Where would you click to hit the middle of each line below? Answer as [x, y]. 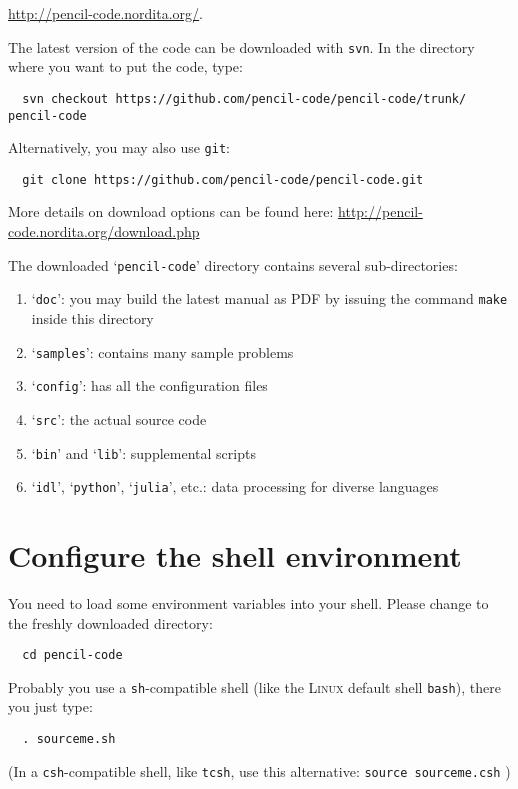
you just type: [50, 706]
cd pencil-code [72, 655]
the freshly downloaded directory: [110, 622]
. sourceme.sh [69, 739]
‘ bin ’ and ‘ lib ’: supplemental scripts [143, 452]
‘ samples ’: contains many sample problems [162, 351]
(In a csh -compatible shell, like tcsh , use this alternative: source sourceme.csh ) [259, 770]
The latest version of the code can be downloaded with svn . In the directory [241, 46]
